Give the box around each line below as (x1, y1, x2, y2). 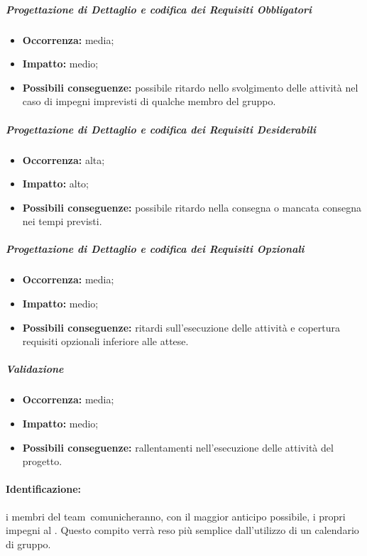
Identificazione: (6, 481, 82, 496)
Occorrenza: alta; (22, 152, 105, 167)
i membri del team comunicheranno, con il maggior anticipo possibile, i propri (6, 508, 346, 523)
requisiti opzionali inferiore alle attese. (22, 334, 189, 349)
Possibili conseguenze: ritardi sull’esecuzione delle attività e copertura (22, 320, 341, 334)
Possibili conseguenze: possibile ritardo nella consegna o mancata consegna (22, 200, 362, 214)
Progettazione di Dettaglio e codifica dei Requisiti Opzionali (6, 241, 305, 256)
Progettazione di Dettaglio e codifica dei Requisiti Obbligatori (6, 1, 312, 16)
